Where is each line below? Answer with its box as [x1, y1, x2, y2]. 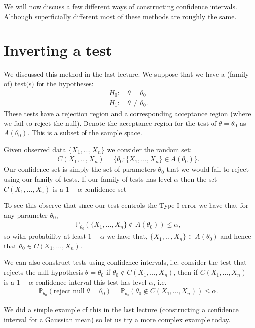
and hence [220, 231, 251, 241]
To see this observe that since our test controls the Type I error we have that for [4, 200, 249, 210]
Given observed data [4, 144, 66, 154]
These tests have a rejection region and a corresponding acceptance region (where [4, 108, 251, 119]
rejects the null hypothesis [4, 267, 84, 277]
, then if [173, 267, 198, 277]
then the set [180, 174, 217, 184]
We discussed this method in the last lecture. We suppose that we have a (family [4, 69, 249, 79]
